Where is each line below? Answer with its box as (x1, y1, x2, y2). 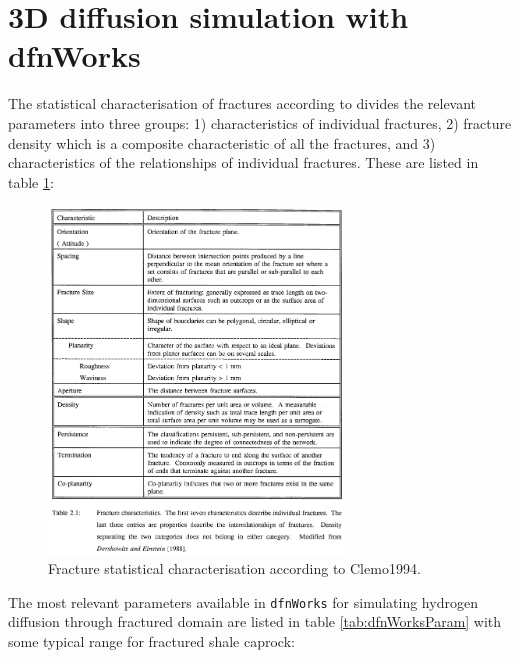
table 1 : (8, 171, 54, 192)
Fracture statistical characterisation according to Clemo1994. (48, 558, 421, 579)
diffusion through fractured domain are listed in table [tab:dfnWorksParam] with (8, 611, 502, 632)
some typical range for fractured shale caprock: (8, 630, 295, 651)
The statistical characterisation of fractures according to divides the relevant (8, 93, 477, 114)
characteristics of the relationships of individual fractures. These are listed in (8, 152, 479, 173)
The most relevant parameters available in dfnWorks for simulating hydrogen (8, 591, 478, 612)
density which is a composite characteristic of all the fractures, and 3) (8, 132, 436, 153)
